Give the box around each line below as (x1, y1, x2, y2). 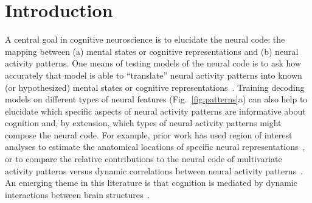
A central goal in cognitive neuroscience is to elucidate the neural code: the (5, 33, 285, 46)
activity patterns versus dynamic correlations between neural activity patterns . (5, 164, 303, 177)
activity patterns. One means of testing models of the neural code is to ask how (5, 57, 302, 69)
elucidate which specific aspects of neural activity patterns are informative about (5, 104, 306, 117)
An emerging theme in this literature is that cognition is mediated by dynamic (5, 176, 298, 189)
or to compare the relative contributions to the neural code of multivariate (5, 152, 282, 165)
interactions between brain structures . (5, 188, 150, 201)
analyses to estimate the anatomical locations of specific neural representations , (5, 140, 305, 153)
